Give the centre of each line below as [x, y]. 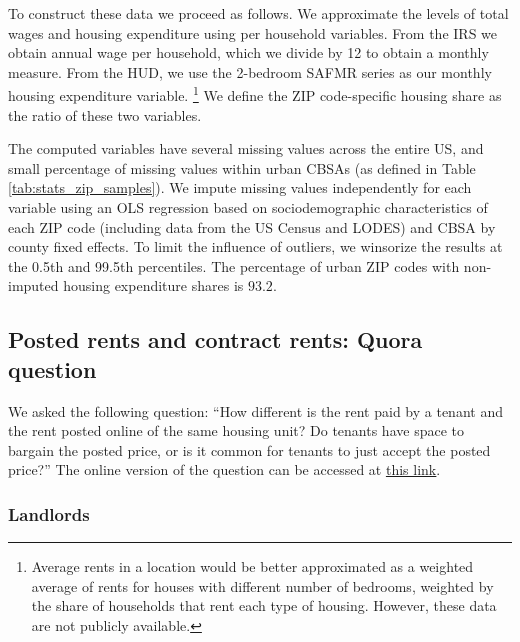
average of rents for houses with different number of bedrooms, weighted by [262, 585]
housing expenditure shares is [153, 285]
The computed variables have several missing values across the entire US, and [246, 148]
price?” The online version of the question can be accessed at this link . [224, 469]
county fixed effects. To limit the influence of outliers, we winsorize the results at [255, 246]
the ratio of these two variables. [105, 114]
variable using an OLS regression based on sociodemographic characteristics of [248, 207]
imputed [33, 285]
